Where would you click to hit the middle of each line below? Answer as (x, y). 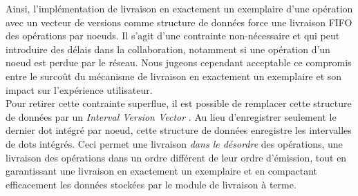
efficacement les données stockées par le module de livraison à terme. (151, 184)
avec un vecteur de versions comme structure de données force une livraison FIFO (179, 22)
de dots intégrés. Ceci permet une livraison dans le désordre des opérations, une (174, 143)
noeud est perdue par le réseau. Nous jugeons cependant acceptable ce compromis (179, 62)
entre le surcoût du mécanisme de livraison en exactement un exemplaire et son (174, 76)
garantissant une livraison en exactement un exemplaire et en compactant (162, 171)
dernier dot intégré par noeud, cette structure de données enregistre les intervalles (179, 130)
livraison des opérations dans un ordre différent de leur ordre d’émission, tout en (176, 157)
